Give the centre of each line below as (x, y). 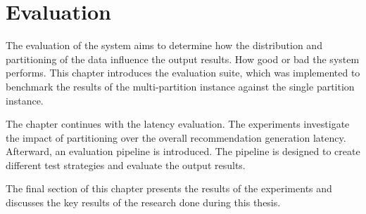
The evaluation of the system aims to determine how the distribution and (164, 45)
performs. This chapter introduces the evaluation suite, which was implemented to (183, 73)
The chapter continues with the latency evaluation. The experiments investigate (178, 124)
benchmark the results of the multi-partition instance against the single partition (180, 86)
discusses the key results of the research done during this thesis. (143, 202)
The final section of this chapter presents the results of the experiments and (169, 188)
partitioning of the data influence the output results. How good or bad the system (183, 59)
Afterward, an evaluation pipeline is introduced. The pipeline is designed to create (183, 151)
